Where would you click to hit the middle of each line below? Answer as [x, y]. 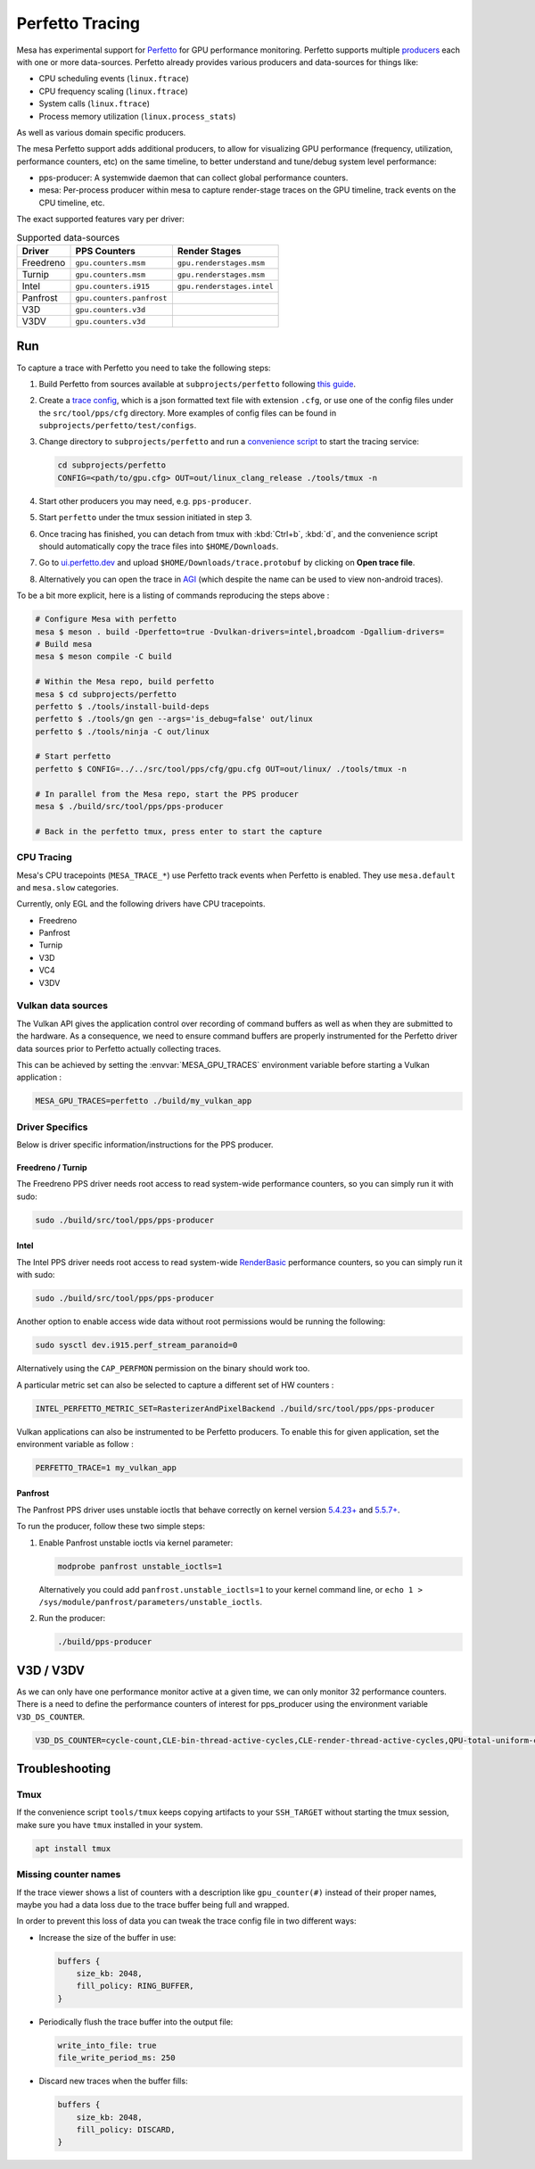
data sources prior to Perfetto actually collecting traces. [119, 1048]
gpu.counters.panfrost [121, 298]
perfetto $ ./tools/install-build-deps [122, 706]
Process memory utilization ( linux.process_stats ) [137, 116]
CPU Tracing [45, 857]
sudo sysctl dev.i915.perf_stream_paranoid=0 [136, 1345]
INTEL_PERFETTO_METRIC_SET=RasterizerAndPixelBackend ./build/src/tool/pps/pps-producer [235, 1408]
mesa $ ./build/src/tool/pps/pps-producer [129, 807]
